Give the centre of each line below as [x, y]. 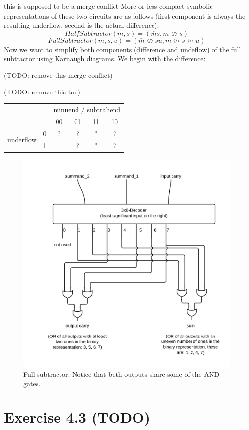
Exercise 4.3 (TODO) [77, 417]
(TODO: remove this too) [42, 91]
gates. [32, 383]
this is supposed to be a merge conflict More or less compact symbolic [108, 6]
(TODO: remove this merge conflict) [58, 75]
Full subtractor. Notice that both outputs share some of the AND [122, 374]
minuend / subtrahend [87, 109]
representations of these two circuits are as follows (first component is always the [125, 15]
